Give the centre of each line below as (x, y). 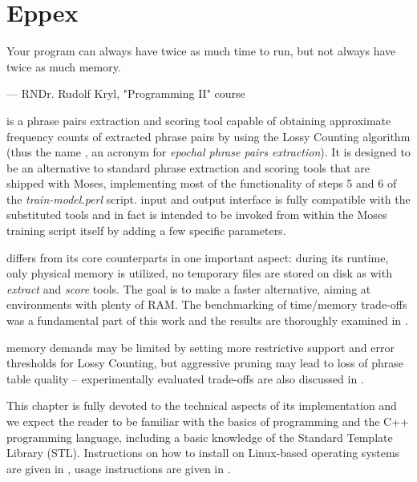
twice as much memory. (64, 66)
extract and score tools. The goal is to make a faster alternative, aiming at (189, 288)
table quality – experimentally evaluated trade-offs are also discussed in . (185, 378)
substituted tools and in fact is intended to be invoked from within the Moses (197, 215)
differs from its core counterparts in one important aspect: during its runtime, (198, 257)
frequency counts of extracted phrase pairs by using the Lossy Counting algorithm (208, 136)
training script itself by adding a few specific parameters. (146, 231)
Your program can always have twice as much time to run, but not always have (201, 51)
